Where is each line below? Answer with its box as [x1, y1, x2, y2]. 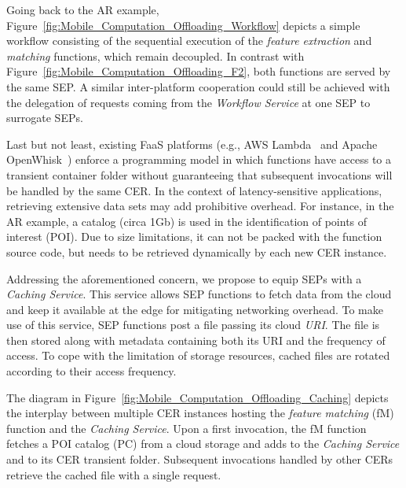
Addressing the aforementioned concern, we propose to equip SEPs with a [6, 270, 362, 287]
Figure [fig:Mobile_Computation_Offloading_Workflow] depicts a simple [6, 17, 360, 33]
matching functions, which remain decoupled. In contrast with [6, 47, 305, 64]
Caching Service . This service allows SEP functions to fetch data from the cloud [6, 286, 392, 302]
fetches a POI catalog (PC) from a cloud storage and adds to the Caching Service [6, 435, 400, 452]
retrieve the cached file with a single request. [6, 466, 221, 482]
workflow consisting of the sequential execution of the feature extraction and [6, 32, 372, 49]
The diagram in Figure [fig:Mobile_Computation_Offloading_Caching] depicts [6, 389, 389, 405]
